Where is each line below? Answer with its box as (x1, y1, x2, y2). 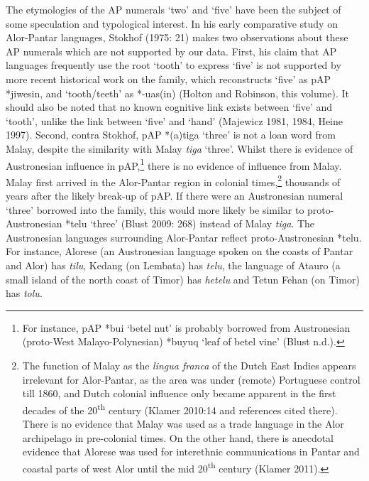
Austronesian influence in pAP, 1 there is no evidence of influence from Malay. (6, 156, 342, 173)
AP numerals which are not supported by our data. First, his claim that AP (6, 43, 337, 58)
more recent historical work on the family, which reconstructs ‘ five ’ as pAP (6, 71, 331, 86)
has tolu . (6, 286, 43, 301)
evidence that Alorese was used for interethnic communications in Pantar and (22, 444, 360, 459)
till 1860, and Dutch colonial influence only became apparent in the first (22, 386, 336, 401)
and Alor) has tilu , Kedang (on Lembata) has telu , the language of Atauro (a (6, 258, 341, 272)
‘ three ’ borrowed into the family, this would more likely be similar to (6, 202, 304, 217)
